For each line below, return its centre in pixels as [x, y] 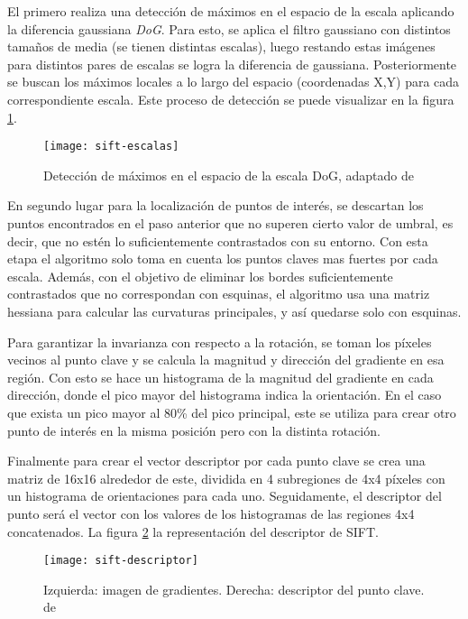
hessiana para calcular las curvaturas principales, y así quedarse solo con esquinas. [234, 311]
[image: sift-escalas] [111, 147]
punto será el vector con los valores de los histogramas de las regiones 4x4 [211, 513]
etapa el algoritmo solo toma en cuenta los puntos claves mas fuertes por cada [223, 259]
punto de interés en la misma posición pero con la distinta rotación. [194, 430]
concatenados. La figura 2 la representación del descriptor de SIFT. [193, 531]
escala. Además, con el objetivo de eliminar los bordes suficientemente [200, 276]
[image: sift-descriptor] [121, 561]
